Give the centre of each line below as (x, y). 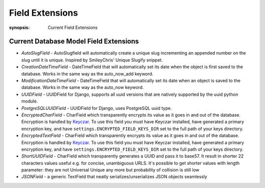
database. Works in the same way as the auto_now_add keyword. (87, 74)
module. (30, 101)
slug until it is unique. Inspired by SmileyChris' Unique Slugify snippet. (92, 60)
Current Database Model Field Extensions (74, 41)
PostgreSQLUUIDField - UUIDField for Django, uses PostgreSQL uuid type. (96, 108)
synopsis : (19, 27)
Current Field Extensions (73, 27)
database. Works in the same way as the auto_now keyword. (83, 87)
